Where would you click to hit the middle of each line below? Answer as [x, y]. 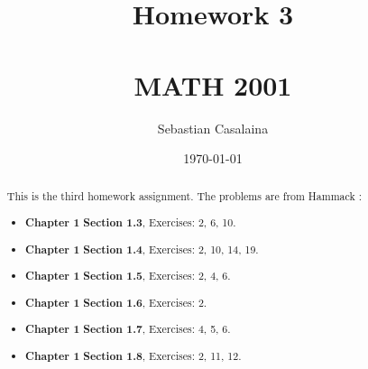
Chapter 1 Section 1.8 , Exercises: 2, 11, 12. [133, 355]
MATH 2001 [213, 84]
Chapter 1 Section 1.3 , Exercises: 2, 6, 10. [131, 223]
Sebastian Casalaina [213, 128]
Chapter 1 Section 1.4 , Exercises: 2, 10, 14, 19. [142, 249]
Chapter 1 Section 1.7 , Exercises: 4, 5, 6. [128, 329]
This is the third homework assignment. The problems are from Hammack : [184, 196]
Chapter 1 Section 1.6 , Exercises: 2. [116, 302]
